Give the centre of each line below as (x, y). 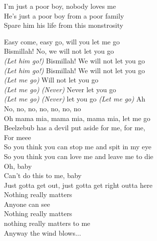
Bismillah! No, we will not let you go (59, 51)
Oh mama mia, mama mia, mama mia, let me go (77, 118)
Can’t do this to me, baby (43, 175)
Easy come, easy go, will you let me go (62, 41)
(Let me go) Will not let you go (51, 80)
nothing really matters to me (47, 223)
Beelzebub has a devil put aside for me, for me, (75, 128)
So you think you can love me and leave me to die (79, 156)
